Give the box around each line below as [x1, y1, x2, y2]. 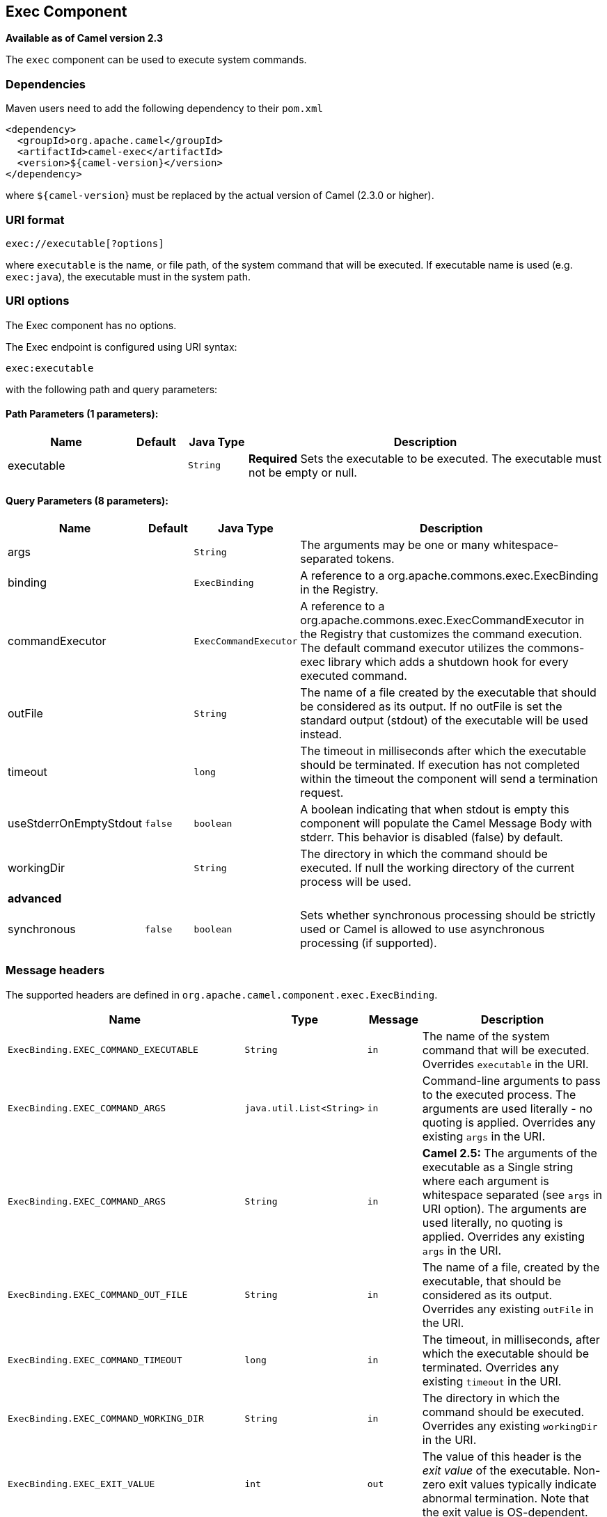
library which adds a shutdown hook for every [328, 655, 569, 669]
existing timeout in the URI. [422, 1374, 562, 1388]
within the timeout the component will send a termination [300, 772, 598, 786]
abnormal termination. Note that [422, 1491, 590, 1505]
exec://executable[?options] [6, 237, 164, 249]
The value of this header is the [422, 1449, 582, 1463]
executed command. [300, 669, 407, 683]
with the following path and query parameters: [6, 383, 218, 395]
